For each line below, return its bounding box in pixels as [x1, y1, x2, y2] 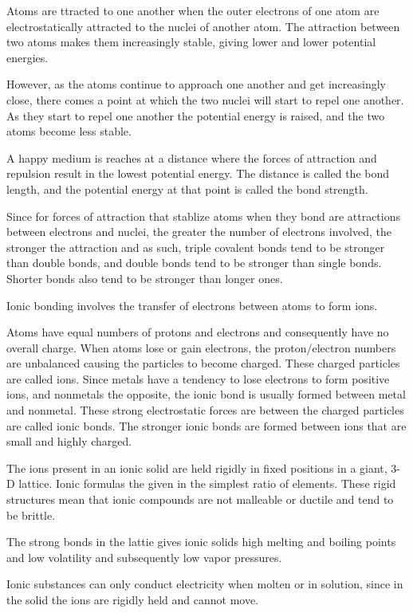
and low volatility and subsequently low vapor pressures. [6, 548, 282, 565]
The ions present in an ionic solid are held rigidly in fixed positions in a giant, [6, 459, 387, 476]
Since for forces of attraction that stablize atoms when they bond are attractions [6, 207, 401, 224]
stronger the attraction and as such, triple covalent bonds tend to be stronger [6, 238, 385, 255]
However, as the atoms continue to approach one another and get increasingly [6, 76, 386, 92]
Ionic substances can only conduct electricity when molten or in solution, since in [6, 576, 403, 592]
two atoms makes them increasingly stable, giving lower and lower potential [6, 33, 376, 50]
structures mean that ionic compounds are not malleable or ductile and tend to [6, 491, 394, 508]
